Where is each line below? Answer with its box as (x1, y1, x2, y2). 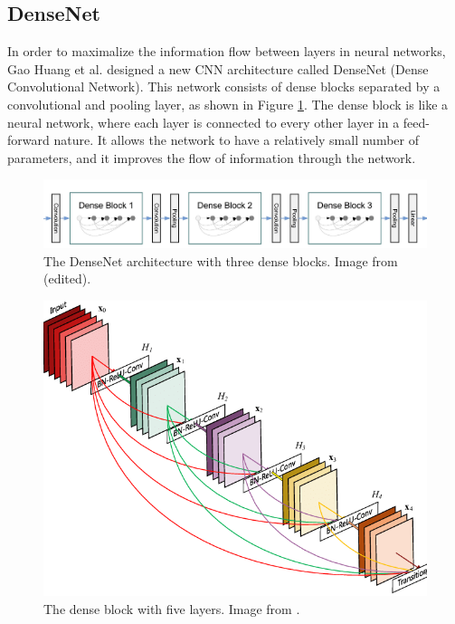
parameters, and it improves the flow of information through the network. (7, 148, 416, 167)
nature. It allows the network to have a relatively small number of (53, 130, 419, 149)
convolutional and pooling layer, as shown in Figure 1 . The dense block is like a (7, 94, 449, 113)
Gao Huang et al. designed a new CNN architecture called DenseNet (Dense (7, 59, 429, 78)
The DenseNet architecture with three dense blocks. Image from (43, 251, 398, 270)
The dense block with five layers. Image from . (43, 599, 300, 618)
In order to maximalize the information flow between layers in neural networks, (7, 42, 446, 61)
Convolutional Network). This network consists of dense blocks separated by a (7, 77, 441, 96)
